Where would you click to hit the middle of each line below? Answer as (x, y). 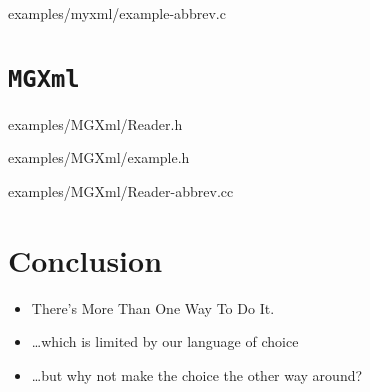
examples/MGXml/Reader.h (95, 123)
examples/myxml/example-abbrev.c (117, 13)
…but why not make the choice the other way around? (197, 374)
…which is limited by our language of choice (165, 341)
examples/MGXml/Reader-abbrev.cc (121, 191)
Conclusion (85, 259)
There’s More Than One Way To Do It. (153, 307)
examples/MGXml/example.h (99, 157)
